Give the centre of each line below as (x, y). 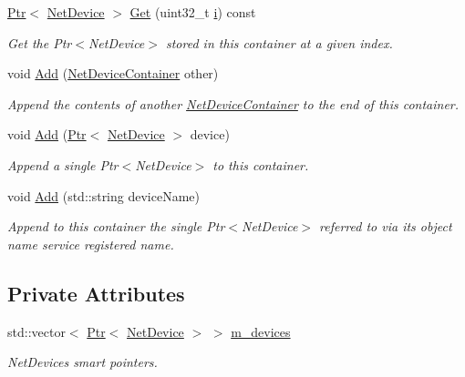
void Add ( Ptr (47, 134)
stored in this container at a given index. (279, 42)
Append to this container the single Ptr (116, 226)
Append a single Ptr (63, 164)
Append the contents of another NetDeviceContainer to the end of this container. (233, 103)
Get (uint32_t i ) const (193, 12)
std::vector (36, 331)
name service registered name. (91, 244)
